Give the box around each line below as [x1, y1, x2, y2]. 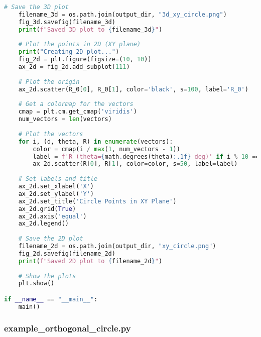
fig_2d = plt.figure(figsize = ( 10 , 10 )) [18, 56, 152, 63]
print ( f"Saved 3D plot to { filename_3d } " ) [18, 26, 163, 33]
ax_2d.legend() [18, 220, 69, 228]
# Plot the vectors [18, 130, 83, 138]
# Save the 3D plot [4, 4, 69, 11]
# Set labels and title [18, 175, 98, 183]
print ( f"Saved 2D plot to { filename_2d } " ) [18, 257, 163, 265]
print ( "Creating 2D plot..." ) [18, 48, 119, 56]
